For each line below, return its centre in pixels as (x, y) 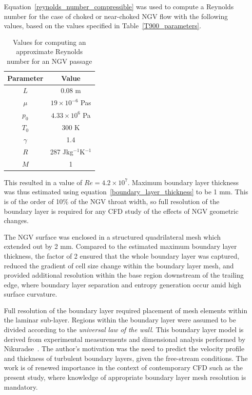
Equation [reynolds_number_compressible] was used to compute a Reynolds (119, 6)
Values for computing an (49, 42)
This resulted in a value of (43, 182)
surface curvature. (31, 294)
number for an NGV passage (49, 61)
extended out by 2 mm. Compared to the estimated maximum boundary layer (120, 246)
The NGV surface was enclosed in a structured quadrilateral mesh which (112, 236)
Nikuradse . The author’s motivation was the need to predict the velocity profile (124, 348)
